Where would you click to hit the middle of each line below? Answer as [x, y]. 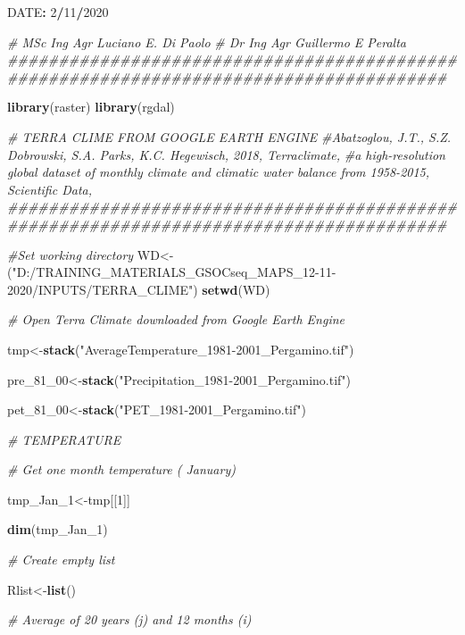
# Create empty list [61, 560]
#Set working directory [71, 254]
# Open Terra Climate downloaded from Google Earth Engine [176, 319]
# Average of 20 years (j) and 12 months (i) [129, 619]
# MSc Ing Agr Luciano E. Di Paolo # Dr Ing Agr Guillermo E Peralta [207, 42]
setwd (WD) [236, 289]
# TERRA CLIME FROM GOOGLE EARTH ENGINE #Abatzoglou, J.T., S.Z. [229, 136]
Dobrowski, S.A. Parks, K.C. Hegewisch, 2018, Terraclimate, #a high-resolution [226, 154]
